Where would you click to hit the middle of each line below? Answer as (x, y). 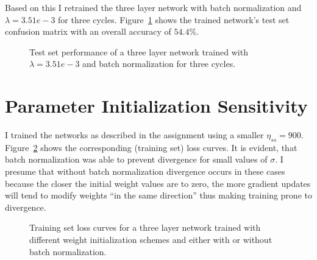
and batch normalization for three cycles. (159, 64)
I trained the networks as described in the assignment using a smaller (134, 135)
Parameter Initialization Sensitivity (156, 106)
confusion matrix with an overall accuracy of (88, 31)
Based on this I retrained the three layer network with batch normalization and (153, 7)
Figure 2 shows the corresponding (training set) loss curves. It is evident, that (151, 147)
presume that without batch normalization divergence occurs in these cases (145, 171)
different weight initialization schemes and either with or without (151, 240)
